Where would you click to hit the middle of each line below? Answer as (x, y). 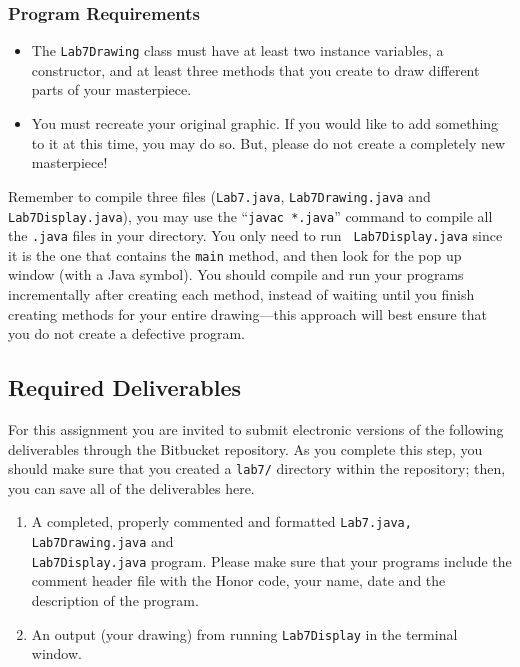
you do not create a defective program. (126, 333)
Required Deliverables (125, 387)
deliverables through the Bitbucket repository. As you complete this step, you (245, 448)
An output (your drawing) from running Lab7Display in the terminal (244, 633)
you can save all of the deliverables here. (131, 487)
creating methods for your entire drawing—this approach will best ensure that (247, 313)
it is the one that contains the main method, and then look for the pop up (235, 254)
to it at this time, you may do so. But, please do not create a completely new (268, 142)
